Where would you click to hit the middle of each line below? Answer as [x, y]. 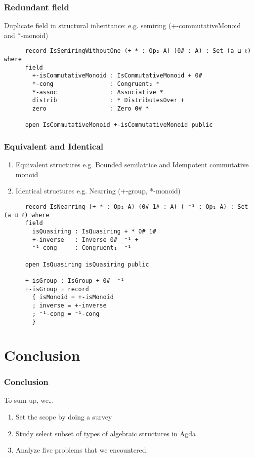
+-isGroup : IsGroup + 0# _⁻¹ [75, 281]
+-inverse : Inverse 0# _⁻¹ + [85, 240]
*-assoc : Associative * [98, 92]
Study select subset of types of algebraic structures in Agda [106, 433]
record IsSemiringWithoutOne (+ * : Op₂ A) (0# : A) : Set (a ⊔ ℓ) [138, 51]
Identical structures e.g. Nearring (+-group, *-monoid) [98, 191]
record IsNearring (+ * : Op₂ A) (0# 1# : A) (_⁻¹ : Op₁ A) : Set [136, 207]
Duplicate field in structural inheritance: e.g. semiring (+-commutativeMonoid [123, 25]
